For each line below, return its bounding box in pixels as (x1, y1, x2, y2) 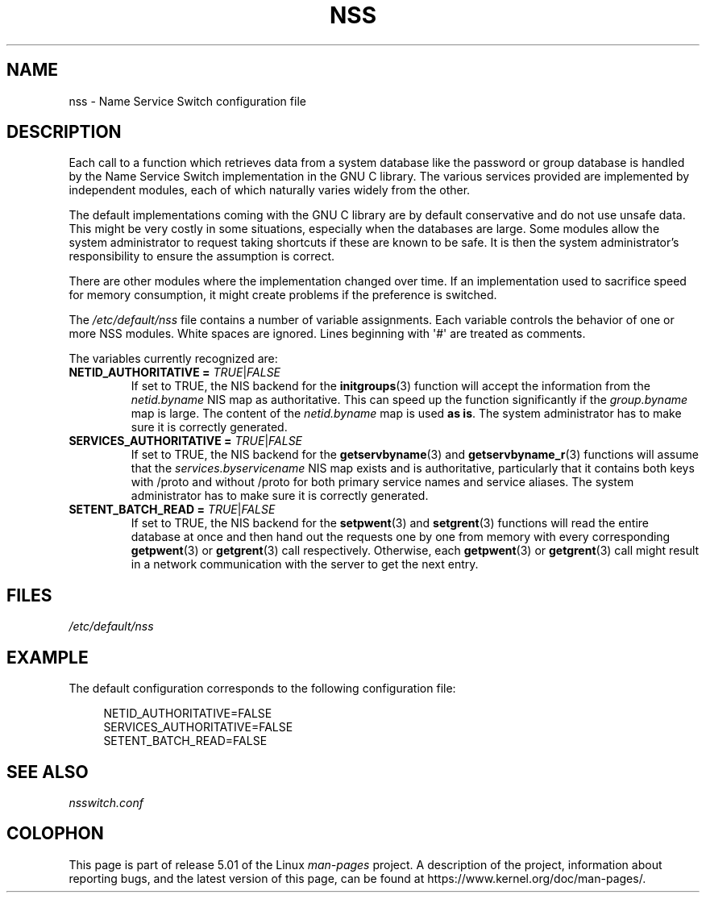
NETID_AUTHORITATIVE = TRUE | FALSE (69, 365, 281, 380)
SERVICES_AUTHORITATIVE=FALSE (103, 720, 293, 735)
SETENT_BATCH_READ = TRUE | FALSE (69, 502, 276, 517)
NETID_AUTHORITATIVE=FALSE (103, 706, 272, 721)
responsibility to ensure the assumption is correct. (69, 249, 335, 264)
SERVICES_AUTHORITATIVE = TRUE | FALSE (69, 434, 303, 448)
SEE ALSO (6, 761, 89, 782)
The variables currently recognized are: (69, 352, 278, 366)
